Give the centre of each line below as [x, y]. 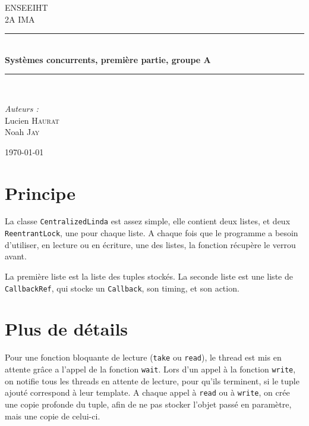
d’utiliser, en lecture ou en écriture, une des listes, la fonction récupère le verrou [150, 244]
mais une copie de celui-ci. [53, 416]
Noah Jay [22, 132]
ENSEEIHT [26, 7]
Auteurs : [22, 108]
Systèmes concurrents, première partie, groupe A [108, 59]
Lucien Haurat [32, 120]
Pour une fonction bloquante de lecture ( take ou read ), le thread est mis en [143, 357]
